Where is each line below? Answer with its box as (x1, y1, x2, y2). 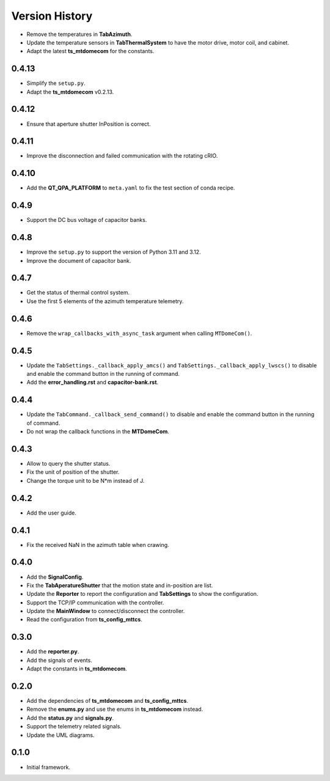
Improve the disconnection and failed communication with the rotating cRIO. (26, 152, 218, 159)
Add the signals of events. (26, 656, 93, 664)
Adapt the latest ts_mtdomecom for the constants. (26, 48, 155, 55)
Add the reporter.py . (26, 648, 79, 655)
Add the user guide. (26, 509, 76, 516)
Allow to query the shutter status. (26, 460, 111, 468)
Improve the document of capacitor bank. (26, 257, 131, 264)
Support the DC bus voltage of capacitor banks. (26, 216, 147, 224)
